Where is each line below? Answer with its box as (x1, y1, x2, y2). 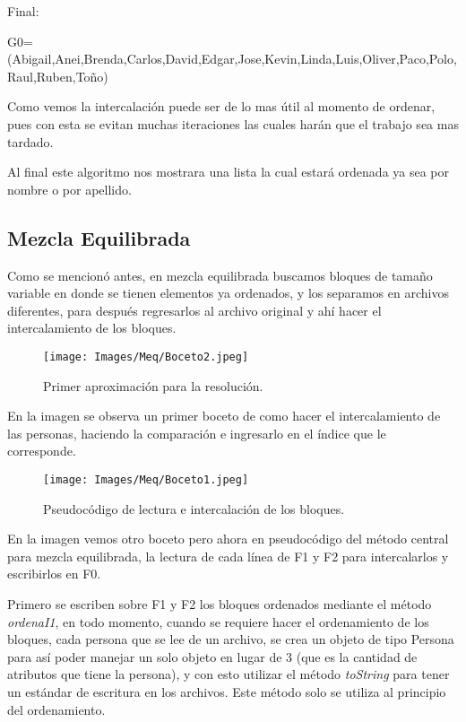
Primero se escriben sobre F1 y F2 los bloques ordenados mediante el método (7, 594, 432, 613)
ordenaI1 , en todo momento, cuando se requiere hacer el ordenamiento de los (7, 612, 429, 631)
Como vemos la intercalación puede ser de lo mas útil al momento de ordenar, (7, 97, 436, 116)
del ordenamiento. (7, 700, 106, 718)
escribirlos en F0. (7, 564, 101, 583)
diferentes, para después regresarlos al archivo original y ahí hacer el (7, 300, 382, 319)
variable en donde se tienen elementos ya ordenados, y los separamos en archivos (7, 283, 449, 302)
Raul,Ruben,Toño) (7, 66, 108, 85)
